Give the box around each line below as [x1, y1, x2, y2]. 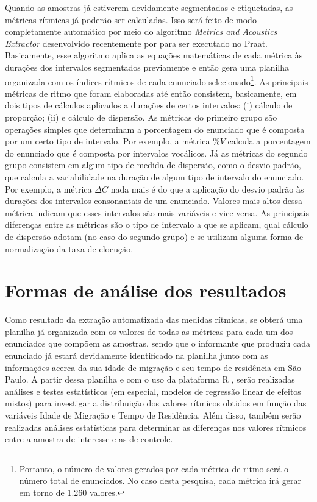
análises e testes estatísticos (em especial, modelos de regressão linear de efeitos [5, 384, 301, 397]
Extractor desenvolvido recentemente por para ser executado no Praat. [5, 37, 268, 49]
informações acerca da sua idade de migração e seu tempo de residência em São [5, 361, 302, 373]
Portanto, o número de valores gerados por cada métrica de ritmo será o [19, 462, 289, 475]
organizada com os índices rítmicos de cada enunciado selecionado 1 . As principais [5, 73, 308, 88]
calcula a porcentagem [227, 135, 311, 147]
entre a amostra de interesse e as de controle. [5, 433, 173, 445]
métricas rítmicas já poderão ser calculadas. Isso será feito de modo [5, 13, 257, 26]
